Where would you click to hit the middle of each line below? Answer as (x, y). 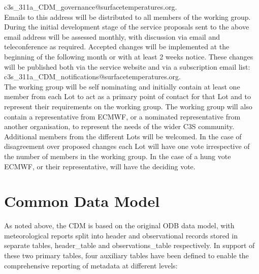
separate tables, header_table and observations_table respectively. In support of (129, 245)
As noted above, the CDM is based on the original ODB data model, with (119, 225)
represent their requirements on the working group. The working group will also (128, 106)
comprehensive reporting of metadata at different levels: (91, 265)
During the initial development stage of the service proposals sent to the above (127, 27)
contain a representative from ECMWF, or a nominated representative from (122, 116)
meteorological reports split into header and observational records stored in (121, 235)
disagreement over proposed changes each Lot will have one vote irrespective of (127, 146)
